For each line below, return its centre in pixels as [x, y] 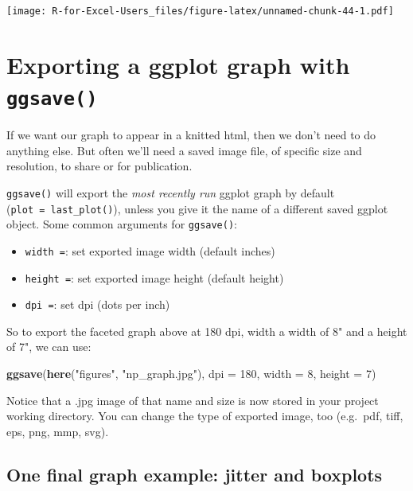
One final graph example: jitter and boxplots [195, 474]
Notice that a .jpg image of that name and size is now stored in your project [193, 400]
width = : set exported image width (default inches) [150, 250]
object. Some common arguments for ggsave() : [122, 224]
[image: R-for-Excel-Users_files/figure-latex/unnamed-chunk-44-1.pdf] [200, 11]
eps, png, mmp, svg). [58, 431]
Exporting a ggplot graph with [178, 64]
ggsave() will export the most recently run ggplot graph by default [171, 192]
